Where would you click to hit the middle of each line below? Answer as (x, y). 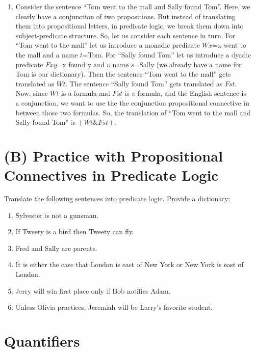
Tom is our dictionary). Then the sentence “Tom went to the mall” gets (123, 74)
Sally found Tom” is (46, 122)
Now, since (32, 93)
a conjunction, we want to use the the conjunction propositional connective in (132, 102)
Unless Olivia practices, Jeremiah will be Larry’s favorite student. (114, 307)
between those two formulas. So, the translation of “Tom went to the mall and (133, 112)
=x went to (229, 45)
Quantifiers (42, 340)
